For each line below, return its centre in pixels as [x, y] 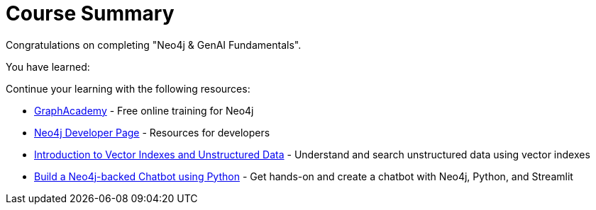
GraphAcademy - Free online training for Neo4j [144, 110]
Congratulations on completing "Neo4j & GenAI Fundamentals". [154, 45]
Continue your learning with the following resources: [128, 88]
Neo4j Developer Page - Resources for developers [152, 132]
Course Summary [90, 13]
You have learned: [48, 66]
